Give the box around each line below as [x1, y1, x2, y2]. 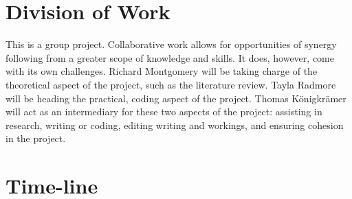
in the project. [5, 131, 66, 145]
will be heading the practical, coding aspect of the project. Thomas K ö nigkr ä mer [5, 91, 346, 105]
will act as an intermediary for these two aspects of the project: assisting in [5, 104, 322, 119]
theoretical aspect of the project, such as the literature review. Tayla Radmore [5, 77, 336, 91]
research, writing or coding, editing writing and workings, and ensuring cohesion [5, 117, 344, 132]
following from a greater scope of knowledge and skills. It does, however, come [5, 50, 334, 65]
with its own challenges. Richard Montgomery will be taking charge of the [5, 64, 318, 78]
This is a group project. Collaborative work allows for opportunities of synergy [5, 37, 337, 51]
